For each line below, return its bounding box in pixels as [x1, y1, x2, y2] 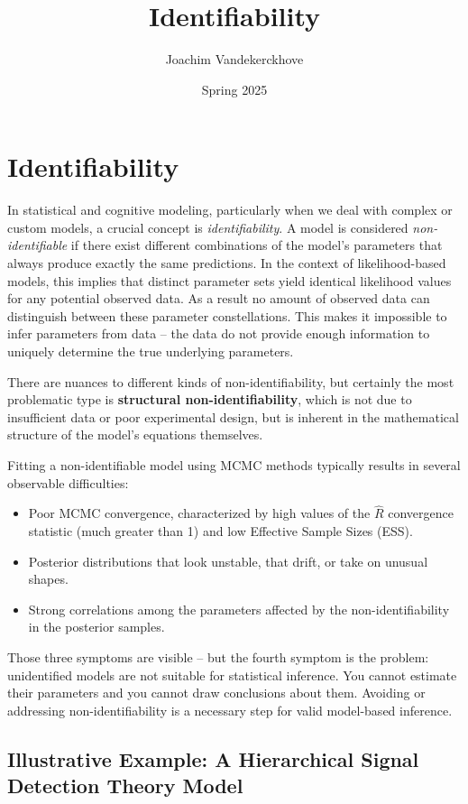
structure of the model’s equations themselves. [7, 425, 263, 444]
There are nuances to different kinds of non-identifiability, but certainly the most [7, 372, 454, 391]
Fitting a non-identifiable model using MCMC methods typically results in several [7, 455, 461, 474]
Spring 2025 [201, 79, 268, 98]
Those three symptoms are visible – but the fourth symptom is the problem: [7, 647, 429, 666]
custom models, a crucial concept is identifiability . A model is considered [7, 217, 408, 236]
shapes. [28, 569, 69, 588]
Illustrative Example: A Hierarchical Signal [7, 744, 419, 772]
